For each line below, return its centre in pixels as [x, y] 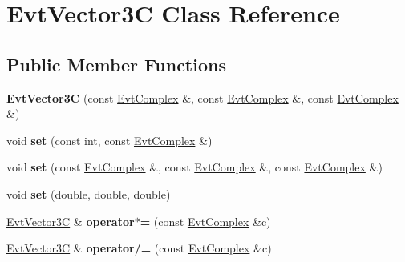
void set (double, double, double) [89, 193]
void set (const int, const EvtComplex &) [109, 140]
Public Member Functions [116, 64]
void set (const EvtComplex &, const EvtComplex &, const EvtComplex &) [194, 167]
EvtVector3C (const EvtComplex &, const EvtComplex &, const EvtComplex [202, 97]
